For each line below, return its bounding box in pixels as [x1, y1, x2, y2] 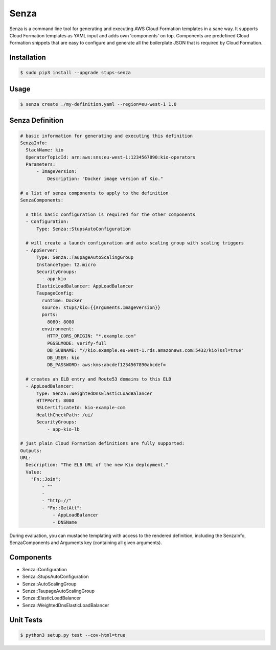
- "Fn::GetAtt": [41, 505, 83, 511]
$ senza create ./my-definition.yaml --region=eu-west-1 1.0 [20, 101, 177, 107]
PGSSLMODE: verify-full [47, 340, 107, 346]
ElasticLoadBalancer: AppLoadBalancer [36, 283, 134, 289]
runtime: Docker [41, 297, 83, 303]
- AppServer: [26, 247, 58, 253]
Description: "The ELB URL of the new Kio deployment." [26, 462, 169, 468]
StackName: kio [26, 147, 64, 153]
